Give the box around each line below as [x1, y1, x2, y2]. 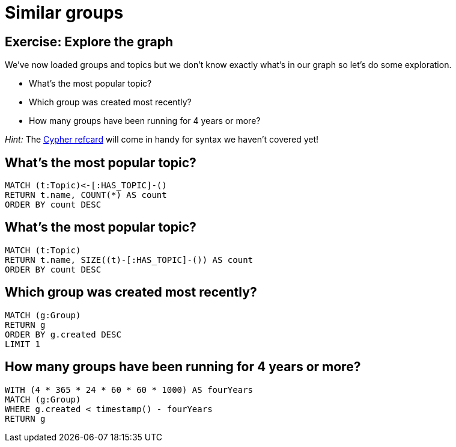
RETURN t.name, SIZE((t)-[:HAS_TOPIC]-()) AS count [5, 254, 254, 265]
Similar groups [5, 2, 124, 23]
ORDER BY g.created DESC [5, 329, 121, 339]
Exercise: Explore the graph [5, 34, 173, 49]
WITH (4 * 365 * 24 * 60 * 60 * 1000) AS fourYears [5, 384, 254, 395]
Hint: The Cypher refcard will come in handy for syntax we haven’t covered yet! [5, 134, 319, 145]
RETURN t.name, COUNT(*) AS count [5, 190, 167, 200]
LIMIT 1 [5, 339, 41, 349]
